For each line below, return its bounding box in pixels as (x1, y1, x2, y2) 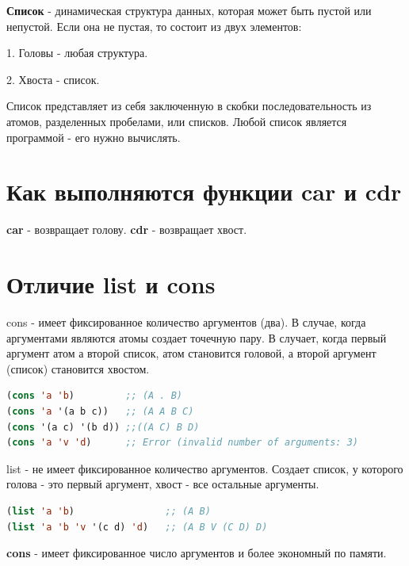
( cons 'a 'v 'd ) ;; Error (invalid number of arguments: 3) (6, 437, 358, 449)
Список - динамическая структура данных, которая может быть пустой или (6, 2, 372, 18)
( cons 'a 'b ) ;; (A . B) (6, 390, 182, 402)
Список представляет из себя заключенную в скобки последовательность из (6, 98, 372, 114)
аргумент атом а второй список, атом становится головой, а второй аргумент (6, 345, 377, 361)
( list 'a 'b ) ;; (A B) (6, 505, 211, 517)
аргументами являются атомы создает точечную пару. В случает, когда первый (6, 329, 387, 346)
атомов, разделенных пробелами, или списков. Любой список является (6, 113, 347, 129)
